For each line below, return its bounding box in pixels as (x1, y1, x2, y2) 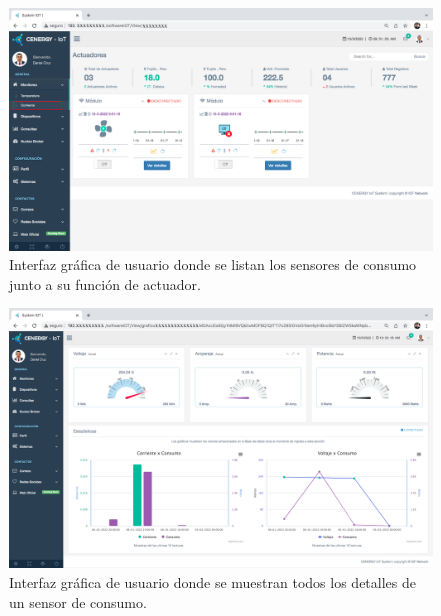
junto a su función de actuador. (9, 273, 201, 294)
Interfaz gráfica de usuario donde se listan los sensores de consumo (9, 254, 417, 275)
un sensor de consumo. (9, 591, 147, 612)
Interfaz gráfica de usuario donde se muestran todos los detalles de (9, 572, 416, 593)
